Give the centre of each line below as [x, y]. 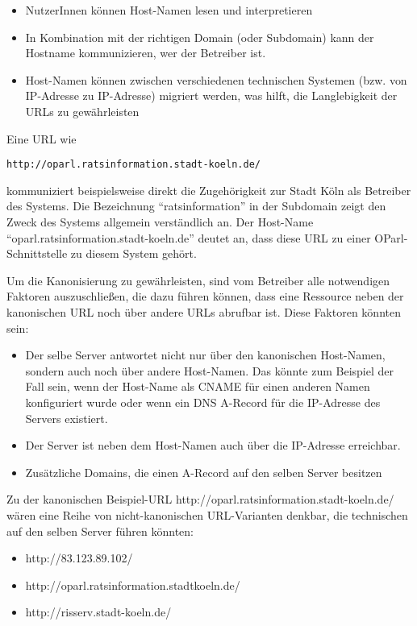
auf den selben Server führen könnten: [100, 531]
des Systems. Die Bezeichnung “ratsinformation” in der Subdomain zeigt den [196, 206]
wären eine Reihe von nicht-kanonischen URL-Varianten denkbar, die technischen [207, 514]
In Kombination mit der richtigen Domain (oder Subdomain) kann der [200, 37]
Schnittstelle [37, 253]
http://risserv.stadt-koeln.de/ [98, 612]
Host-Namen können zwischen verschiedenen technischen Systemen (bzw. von [216, 79]
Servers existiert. [67, 418]
